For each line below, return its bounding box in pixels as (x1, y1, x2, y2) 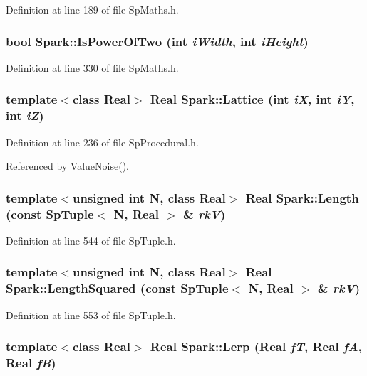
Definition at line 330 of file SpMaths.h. (6, 60, 179, 75)
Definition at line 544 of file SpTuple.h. (6, 232, 176, 247)
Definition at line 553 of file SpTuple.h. (6, 307, 176, 322)
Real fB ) (6, 354, 56, 372)
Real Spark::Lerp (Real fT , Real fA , (150, 338, 362, 355)
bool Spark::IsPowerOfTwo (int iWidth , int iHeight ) (6, 32, 309, 50)
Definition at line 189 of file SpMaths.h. (6, 2, 179, 16)
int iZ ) (6, 107, 44, 124)
